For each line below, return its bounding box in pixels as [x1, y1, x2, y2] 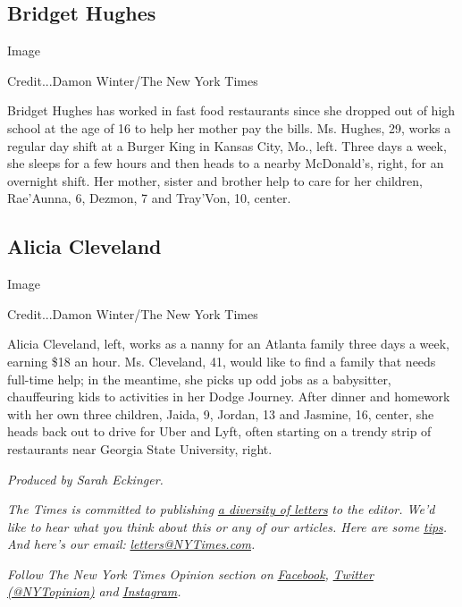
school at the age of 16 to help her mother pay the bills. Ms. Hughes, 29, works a [7, 118, 451, 137]
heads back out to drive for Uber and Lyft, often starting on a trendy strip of [7, 422, 432, 441]
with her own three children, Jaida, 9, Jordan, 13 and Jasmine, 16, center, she [7, 404, 434, 423]
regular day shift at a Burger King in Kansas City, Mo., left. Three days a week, [7, 136, 447, 155]
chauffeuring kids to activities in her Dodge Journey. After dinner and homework [7, 387, 450, 406]
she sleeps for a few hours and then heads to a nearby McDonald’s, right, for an [7, 154, 444, 173]
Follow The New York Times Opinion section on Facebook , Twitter [7, 564, 374, 583]
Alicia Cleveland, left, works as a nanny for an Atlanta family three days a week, [7, 334, 449, 353]
